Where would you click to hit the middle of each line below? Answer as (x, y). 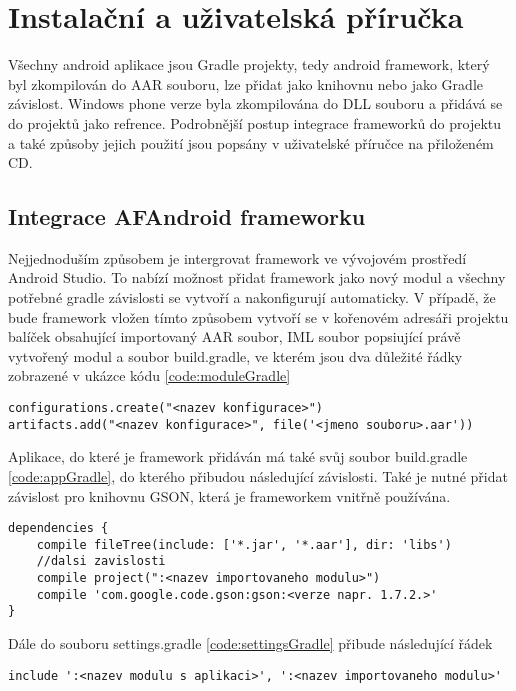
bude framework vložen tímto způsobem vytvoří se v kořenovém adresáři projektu (258, 316)
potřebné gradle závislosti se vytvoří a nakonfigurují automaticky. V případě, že (252, 297)
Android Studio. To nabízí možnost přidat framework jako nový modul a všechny (257, 277)
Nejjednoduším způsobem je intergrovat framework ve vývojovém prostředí (237, 257)
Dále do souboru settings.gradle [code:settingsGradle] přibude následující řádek (250, 643)
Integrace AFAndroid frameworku (187, 216)
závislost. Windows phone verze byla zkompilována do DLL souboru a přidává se (255, 103)
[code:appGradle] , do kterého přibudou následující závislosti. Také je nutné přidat (258, 475)
